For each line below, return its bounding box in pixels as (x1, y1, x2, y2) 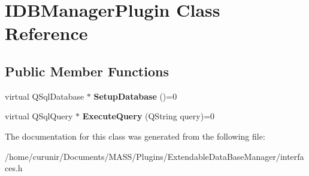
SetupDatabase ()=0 (93, 89, 177, 102)
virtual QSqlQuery (5, 110, 73, 122)
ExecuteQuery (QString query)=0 (82, 110, 215, 122)
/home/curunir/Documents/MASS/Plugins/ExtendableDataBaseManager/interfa (5, 150, 304, 162)
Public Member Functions (5, 61, 169, 80)
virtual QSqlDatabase (5, 89, 84, 102)
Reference (5, 21, 88, 45)
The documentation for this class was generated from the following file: (5, 129, 265, 142)
